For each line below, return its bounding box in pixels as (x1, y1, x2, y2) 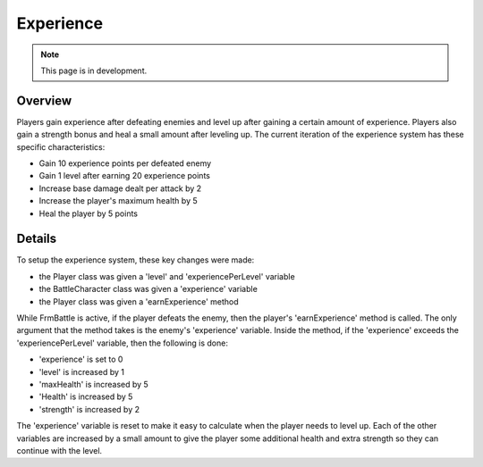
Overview (16, 93, 72, 108)
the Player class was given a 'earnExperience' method (38, 296, 239, 307)
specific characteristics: (16, 141, 106, 152)
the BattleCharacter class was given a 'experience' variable (38, 284, 258, 295)
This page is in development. (40, 65, 148, 76)
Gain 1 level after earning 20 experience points (38, 171, 210, 181)
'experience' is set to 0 (38, 354, 123, 365)
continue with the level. (16, 445, 103, 455)
